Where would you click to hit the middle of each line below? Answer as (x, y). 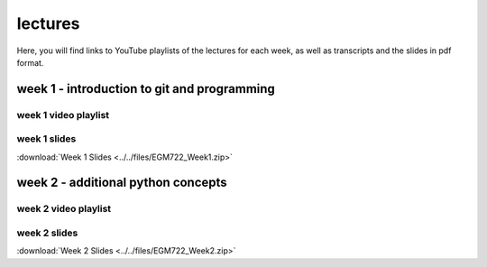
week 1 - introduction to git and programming (146, 89)
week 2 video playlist (64, 209)
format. (30, 62)
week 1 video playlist (63, 115)
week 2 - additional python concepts (122, 183)
